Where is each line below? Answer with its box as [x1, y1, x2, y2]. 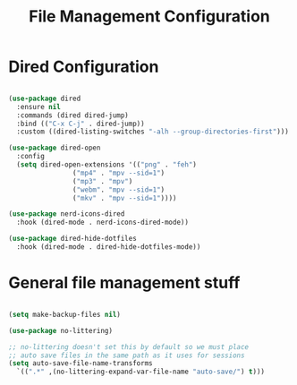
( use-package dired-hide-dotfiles [8, 235, 138, 244]
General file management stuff [8, 273, 241, 293]
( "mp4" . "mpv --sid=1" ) [72, 168, 165, 177]
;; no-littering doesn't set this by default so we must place [8, 342, 250, 351]
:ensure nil [16, 102, 62, 111]
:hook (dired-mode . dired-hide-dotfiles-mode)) [16, 243, 201, 252]
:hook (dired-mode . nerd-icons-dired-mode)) [16, 218, 190, 227]
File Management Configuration [29, 6, 270, 27]
